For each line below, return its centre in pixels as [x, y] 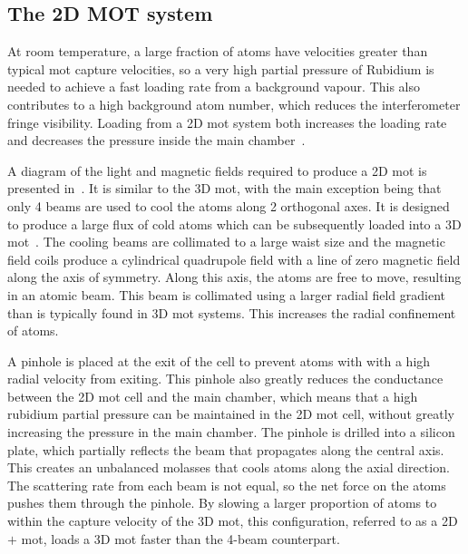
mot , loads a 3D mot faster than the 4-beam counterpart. [180, 538]
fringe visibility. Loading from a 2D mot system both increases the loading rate [227, 122]
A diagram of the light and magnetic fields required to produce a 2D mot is [217, 170]
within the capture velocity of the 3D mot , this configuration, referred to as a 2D [233, 521]
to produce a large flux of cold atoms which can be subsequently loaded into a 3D [234, 224]
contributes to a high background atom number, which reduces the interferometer [234, 104]
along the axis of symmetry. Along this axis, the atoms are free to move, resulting [234, 277]
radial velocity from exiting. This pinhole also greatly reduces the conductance [225, 379]
